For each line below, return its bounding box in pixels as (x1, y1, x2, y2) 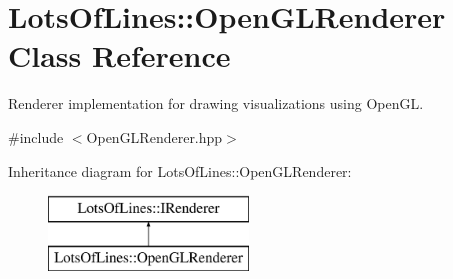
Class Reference (8, 35, 231, 76)
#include (8, 126, 64, 147)
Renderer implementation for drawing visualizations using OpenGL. (8, 93, 424, 114)
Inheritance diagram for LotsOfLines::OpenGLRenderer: (8, 160, 352, 181)
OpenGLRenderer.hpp (86, 126, 223, 147)
